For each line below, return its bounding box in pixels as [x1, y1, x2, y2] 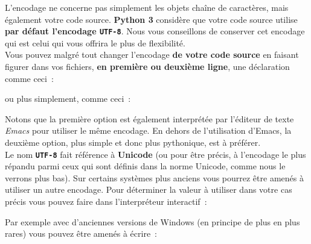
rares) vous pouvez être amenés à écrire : [5, 227, 157, 240]
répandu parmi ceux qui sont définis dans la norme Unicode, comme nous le [5, 160, 286, 172]
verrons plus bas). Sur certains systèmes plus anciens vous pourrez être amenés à [5, 171, 304, 184]
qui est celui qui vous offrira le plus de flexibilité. [5, 36, 185, 49]
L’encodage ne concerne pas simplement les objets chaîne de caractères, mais [5, 1, 289, 13]
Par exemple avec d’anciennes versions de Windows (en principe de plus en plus [5, 215, 300, 228]
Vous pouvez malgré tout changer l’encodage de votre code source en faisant [5, 48, 299, 61]
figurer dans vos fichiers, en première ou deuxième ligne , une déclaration [5, 60, 290, 73]
